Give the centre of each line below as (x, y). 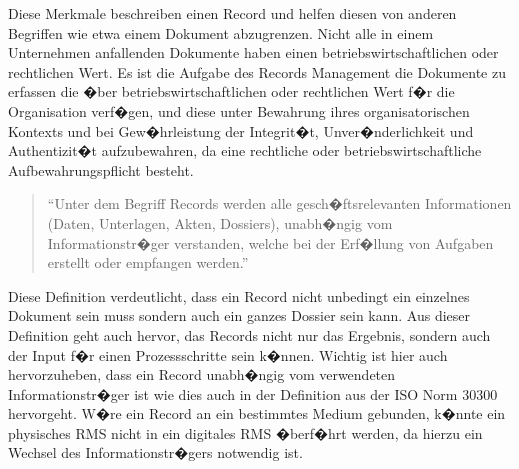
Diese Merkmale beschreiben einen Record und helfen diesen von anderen (232, 13)
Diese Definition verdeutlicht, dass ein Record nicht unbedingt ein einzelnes (239, 295)
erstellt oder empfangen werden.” (148, 262)
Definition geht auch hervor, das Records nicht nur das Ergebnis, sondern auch (249, 334)
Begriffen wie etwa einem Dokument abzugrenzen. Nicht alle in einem (221, 32)
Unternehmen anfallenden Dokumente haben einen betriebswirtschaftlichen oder (253, 52)
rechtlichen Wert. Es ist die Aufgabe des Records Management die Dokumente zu (257, 71)
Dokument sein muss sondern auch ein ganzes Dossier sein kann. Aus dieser (239, 315)
